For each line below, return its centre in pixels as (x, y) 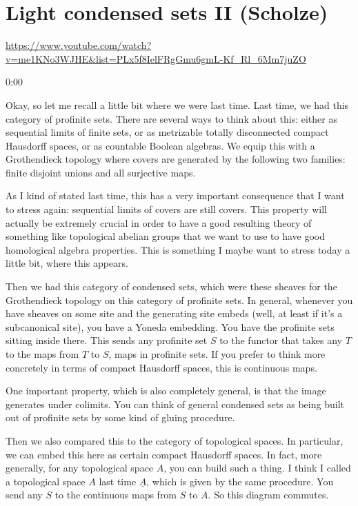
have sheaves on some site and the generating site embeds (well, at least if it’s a (174, 313)
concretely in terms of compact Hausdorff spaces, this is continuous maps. (161, 367)
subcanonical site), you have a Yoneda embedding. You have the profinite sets (170, 326)
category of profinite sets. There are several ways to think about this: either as (171, 118)
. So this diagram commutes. (268, 495)
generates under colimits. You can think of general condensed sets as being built (175, 404)
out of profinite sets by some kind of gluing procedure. (120, 417)
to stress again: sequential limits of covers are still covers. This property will (166, 209)
